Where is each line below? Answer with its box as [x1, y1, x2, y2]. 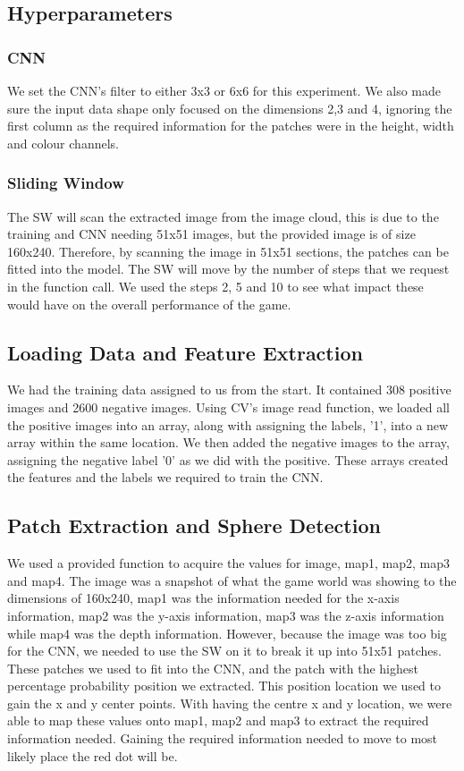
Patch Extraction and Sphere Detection [7, 512, 381, 539]
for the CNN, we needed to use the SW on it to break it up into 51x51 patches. [7, 641, 442, 660]
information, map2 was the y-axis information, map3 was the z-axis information [7, 606, 444, 624]
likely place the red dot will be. [7, 746, 178, 765]
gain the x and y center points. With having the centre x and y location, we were [7, 693, 452, 712]
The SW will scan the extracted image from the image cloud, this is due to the [7, 207, 439, 225]
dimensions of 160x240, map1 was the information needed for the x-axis [7, 589, 400, 607]
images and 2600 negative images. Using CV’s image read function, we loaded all [7, 397, 450, 416]
